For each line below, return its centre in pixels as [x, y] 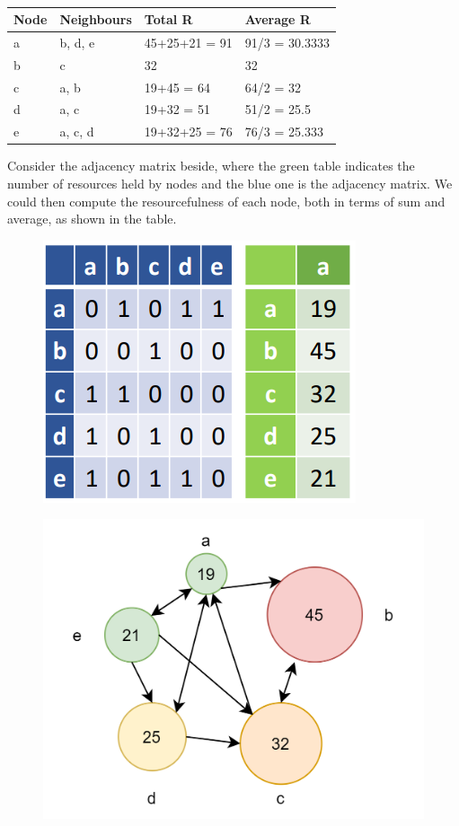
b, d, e [77, 42]
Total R [168, 19]
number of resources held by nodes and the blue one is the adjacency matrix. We [230, 183]
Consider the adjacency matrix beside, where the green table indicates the [211, 166]
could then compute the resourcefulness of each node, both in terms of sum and [226, 201]
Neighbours [96, 19]
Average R [278, 19]
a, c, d [77, 132]
